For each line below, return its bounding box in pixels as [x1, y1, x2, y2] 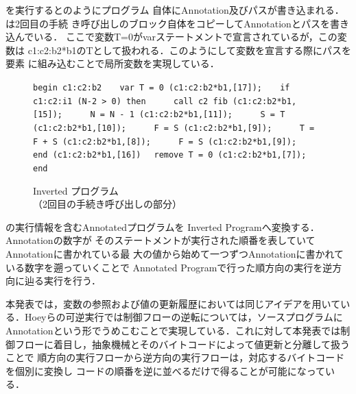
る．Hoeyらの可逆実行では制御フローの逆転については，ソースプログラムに [5, 310, 343, 324]
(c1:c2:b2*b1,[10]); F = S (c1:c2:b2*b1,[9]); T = [33, 123, 315, 133]
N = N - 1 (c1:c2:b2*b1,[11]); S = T [90, 110, 285, 120]
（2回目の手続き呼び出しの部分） [33, 197, 182, 211]
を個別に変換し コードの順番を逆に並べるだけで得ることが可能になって [5, 363, 325, 378]
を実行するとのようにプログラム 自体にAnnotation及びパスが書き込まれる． [5, 3, 344, 16]
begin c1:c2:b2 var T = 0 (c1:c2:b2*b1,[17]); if [33, 82, 290, 93]
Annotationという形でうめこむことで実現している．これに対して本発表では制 [5, 323, 351, 337]
